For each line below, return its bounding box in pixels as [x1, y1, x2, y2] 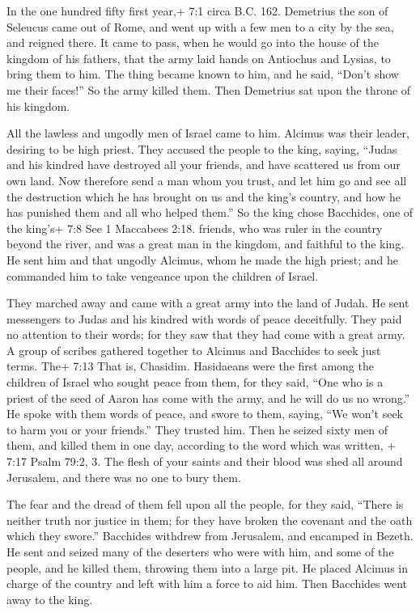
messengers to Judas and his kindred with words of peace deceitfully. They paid [6, 310, 402, 327]
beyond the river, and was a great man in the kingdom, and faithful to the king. [6, 235, 405, 252]
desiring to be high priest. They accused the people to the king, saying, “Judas [6, 140, 397, 157]
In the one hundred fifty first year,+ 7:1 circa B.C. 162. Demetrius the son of [6, 2, 388, 19]
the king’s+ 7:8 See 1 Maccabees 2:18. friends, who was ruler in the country [6, 219, 383, 236]
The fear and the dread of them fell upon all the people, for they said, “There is [6, 496, 404, 513]
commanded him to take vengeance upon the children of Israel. [6, 267, 319, 284]
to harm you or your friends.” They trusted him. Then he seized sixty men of [6, 421, 388, 438]
